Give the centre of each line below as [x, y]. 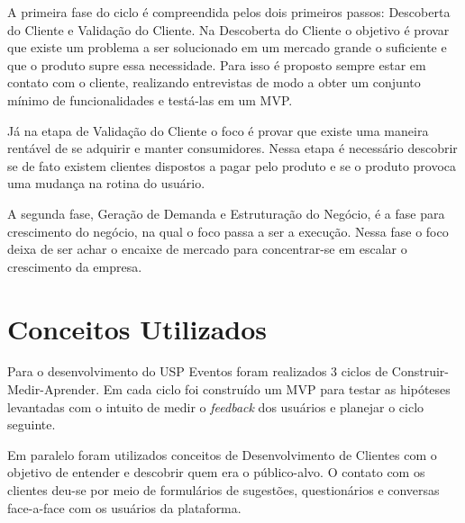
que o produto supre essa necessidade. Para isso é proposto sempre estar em [217, 64]
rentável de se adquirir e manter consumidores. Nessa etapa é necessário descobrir [232, 148]
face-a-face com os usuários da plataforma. [124, 507]
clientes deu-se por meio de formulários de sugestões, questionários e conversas [223, 490]
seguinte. [32, 424]
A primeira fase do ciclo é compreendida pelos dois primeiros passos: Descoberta [229, 12]
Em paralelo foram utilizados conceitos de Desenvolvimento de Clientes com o [222, 454]
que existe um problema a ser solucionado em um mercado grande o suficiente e [227, 47]
